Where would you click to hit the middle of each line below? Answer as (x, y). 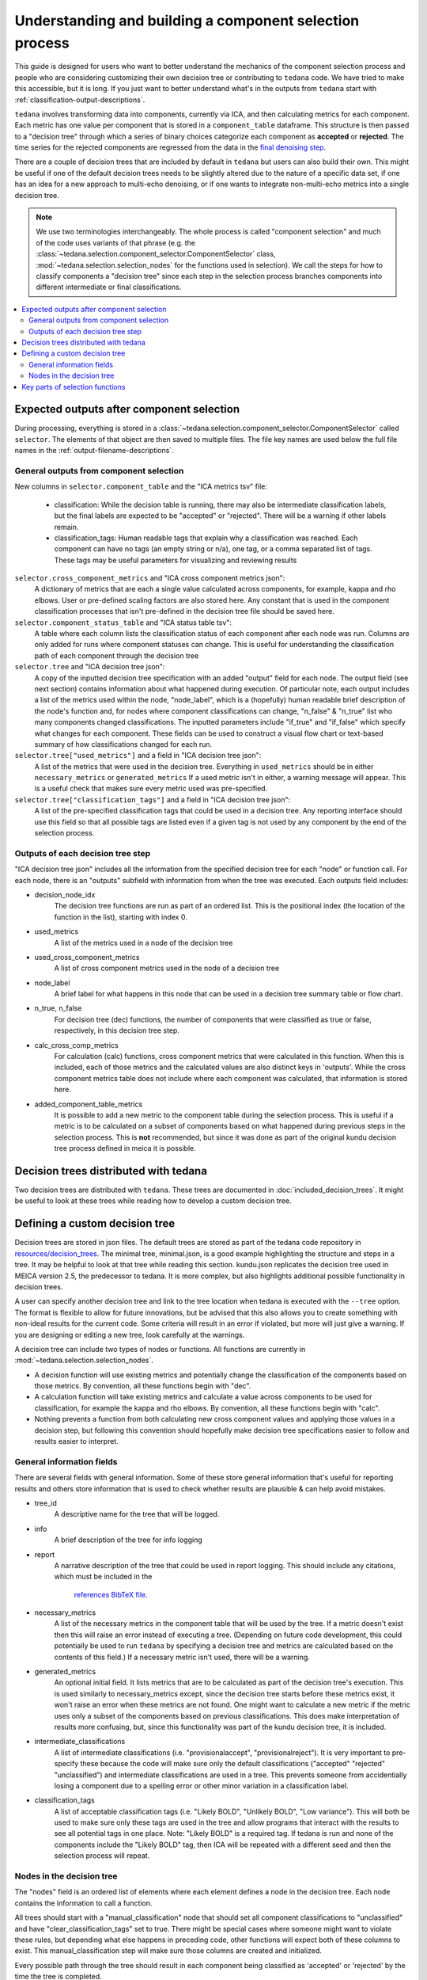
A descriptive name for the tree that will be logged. (137, 1514)
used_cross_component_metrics (87, 957)
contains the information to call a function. (83, 1903)
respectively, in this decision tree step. (117, 1030)
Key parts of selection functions (74, 386)
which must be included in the (103, 1577)
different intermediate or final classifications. (109, 287)
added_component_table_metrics (89, 1104)
